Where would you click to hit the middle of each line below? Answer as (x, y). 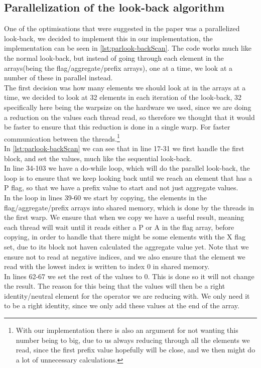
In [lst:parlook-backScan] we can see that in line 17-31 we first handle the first (124, 148)
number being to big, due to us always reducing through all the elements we (133, 340)
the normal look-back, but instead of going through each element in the (114, 57)
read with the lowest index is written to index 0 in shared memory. (107, 266)
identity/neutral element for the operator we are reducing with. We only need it (127, 295)
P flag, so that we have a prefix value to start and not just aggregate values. (121, 188)
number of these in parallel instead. (58, 78)
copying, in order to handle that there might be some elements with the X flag (125, 237)
